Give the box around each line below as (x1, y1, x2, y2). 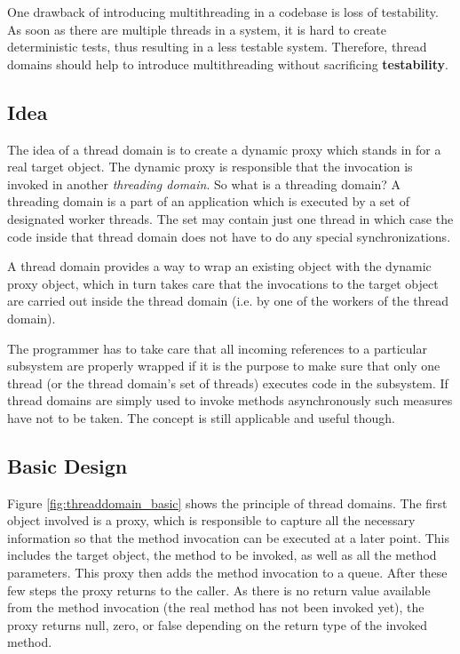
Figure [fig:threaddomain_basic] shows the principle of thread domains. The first (7, 493, 448, 512)
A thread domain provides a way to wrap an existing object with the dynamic (7, 257, 432, 275)
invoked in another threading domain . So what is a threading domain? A (7, 174, 401, 193)
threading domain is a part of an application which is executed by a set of (7, 192, 409, 211)
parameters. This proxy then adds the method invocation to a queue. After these (7, 563, 448, 582)
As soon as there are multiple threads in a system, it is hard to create (7, 20, 386, 38)
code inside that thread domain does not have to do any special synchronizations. (7, 227, 451, 245)
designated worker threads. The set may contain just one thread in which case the (7, 209, 454, 227)
